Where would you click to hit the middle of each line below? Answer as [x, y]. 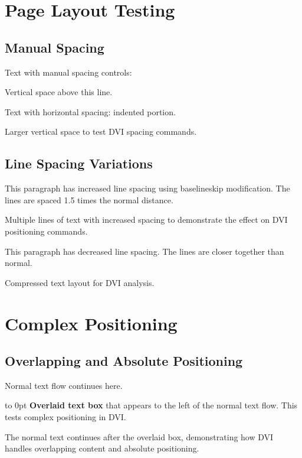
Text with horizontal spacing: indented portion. [90, 111]
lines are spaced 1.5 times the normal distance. [89, 199]
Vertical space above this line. [59, 92]
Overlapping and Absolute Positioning [124, 361]
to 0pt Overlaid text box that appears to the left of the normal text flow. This [151, 405]
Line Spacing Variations [79, 163]
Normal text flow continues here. [64, 385]
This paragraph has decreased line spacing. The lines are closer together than [145, 251]
